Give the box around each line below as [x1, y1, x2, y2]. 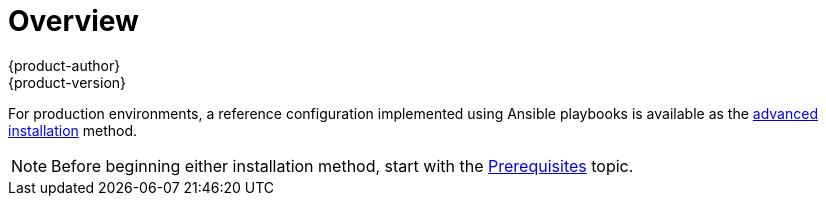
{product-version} [8, 73, 127, 91]
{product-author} [8, 56, 121, 74]
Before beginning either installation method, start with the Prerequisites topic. [51, 155, 634, 176]
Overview [8, 4, 139, 38]
